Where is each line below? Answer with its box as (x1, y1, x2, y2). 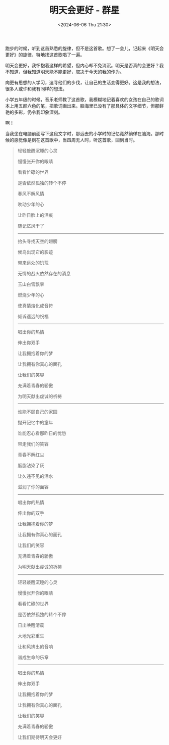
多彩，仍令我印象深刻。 (14, 109, 63, 115)
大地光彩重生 (17, 632, 44, 639)
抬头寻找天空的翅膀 (17, 238, 58, 244)
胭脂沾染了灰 (17, 462, 44, 468)
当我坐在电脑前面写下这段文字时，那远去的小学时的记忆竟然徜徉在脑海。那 (5, 130, 159, 136)
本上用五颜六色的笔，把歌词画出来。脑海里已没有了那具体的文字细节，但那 (5, 103, 159, 109)
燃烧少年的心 (17, 291, 44, 298)
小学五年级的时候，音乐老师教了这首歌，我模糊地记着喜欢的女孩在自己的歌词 (5, 96, 164, 103)
